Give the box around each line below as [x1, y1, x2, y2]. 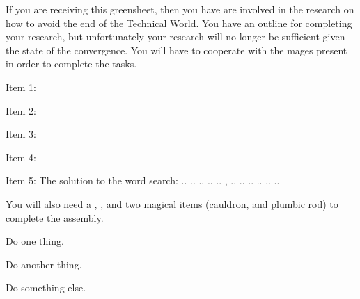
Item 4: [6, 149, 36, 164]
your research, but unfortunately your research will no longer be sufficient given [6, 29, 345, 44]
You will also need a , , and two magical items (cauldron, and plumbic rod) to [6, 196, 338, 211]
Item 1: [6, 79, 36, 94]
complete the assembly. [6, 210, 104, 225]
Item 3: [6, 127, 36, 141]
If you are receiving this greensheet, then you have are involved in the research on [6, 2, 354, 16]
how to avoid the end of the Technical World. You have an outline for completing [6, 15, 352, 30]
